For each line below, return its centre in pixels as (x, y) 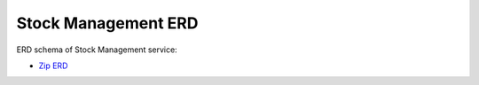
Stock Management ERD (107, 23)
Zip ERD (53, 66)
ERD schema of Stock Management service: (97, 50)
